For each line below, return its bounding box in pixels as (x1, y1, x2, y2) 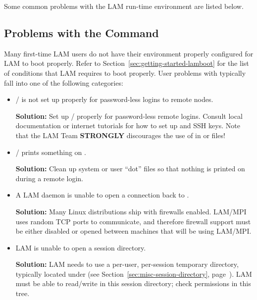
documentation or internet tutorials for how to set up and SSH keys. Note (15, 120, 240, 131)
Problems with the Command (4, 25, 159, 40)
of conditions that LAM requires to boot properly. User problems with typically (4, 67, 246, 78)
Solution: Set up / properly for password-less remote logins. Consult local (15, 110, 243, 121)
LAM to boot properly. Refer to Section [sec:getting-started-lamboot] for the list (4, 58, 249, 68)
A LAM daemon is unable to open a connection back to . (15, 190, 189, 200)
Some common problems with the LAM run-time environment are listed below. (4, 1, 244, 11)
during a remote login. (15, 173, 84, 183)
